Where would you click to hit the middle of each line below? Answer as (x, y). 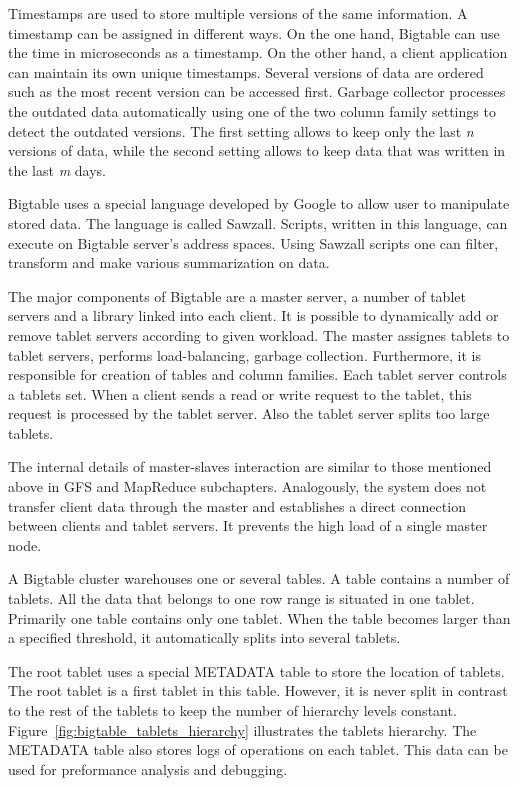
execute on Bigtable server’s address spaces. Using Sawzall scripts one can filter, (253, 242)
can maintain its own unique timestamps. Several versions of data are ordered (246, 71)
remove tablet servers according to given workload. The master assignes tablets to (259, 334)
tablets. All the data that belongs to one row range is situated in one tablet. (241, 598)
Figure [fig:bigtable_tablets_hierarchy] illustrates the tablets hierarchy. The (242, 729)
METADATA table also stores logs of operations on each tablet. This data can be (258, 749)
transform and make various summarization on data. (169, 262)
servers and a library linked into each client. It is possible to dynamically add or (253, 315)
